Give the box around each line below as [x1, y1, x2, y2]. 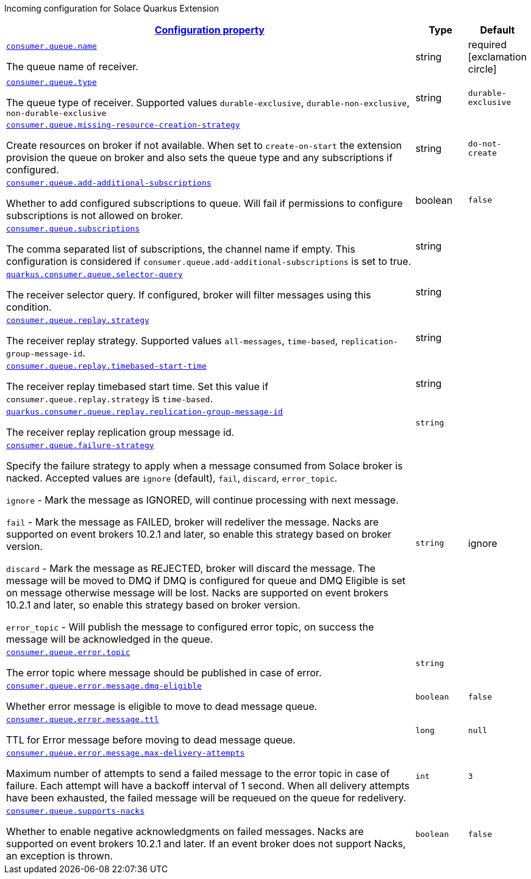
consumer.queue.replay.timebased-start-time [6, 361, 207, 371]
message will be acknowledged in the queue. [6, 633, 213, 645]
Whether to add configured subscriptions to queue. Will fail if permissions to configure [6, 197, 403, 209]
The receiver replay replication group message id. [6, 426, 235, 438]
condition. [6, 301, 52, 313]
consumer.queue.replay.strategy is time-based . [6, 392, 213, 405]
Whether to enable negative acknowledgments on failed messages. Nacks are [6, 825, 364, 837]
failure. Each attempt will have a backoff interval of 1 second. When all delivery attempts [6, 780, 410, 792]
